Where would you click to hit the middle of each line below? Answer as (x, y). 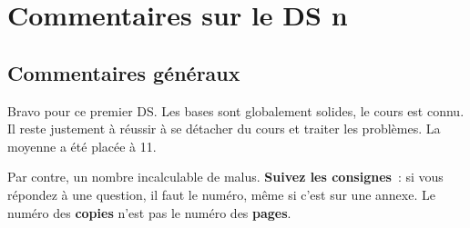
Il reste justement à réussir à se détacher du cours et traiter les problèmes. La (224, 129)
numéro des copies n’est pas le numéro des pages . (149, 212)
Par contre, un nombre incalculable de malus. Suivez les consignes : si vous (225, 177)
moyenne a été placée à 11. (82, 146)
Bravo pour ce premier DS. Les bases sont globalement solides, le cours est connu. (236, 110)
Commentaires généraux (124, 72)
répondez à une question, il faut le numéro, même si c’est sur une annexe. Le (221, 194)
